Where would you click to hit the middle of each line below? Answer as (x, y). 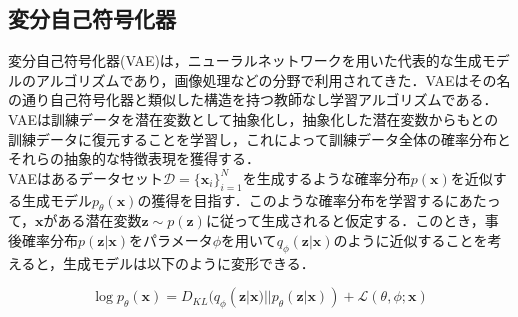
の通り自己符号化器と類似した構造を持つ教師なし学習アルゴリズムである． (253, 99)
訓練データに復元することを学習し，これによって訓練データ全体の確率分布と (259, 138)
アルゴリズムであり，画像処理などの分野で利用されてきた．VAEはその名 (273, 79)
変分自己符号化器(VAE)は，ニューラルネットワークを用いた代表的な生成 (245, 60)
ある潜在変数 (99, 220)
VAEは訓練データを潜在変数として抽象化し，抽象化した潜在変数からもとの (253, 118)
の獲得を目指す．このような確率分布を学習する (291, 199)
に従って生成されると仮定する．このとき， (345, 220)
